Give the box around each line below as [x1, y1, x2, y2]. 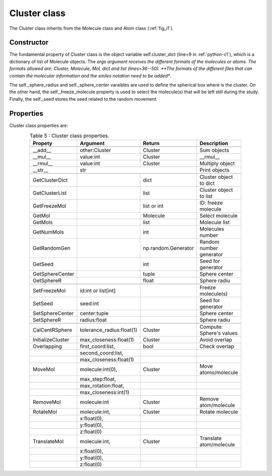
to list [199, 193, 213, 200]
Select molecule [199, 212, 238, 219]
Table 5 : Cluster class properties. [29, 132, 110, 140]
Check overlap [199, 343, 234, 350]
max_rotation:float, [80, 382, 124, 389]
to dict [199, 180, 215, 187]
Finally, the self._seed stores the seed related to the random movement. [9, 96, 158, 102]
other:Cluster [80, 147, 111, 154]
